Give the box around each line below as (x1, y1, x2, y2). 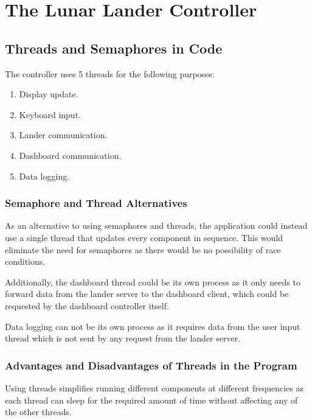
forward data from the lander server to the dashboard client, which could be (5, 287, 289, 300)
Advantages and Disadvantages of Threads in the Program (5, 357, 297, 373)
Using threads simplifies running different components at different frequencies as (5, 381, 304, 394)
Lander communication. (19, 128, 108, 141)
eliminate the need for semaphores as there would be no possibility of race (5, 243, 281, 256)
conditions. (5, 255, 46, 268)
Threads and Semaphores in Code (5, 38, 223, 57)
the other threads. (5, 405, 72, 418)
